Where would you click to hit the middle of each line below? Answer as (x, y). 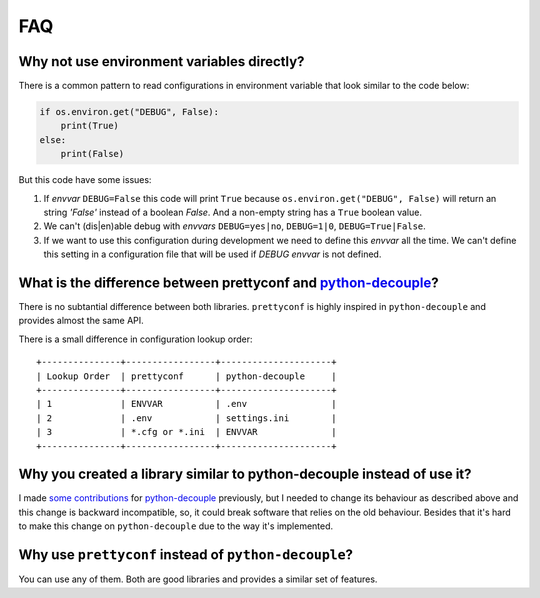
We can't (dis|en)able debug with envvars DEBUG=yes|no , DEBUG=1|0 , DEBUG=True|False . (235, 226)
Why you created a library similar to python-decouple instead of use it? (245, 474)
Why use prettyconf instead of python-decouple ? (186, 555)
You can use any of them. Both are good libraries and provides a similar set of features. (198, 579)
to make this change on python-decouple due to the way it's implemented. (176, 526)
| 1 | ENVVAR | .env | (186, 404)
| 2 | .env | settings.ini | (186, 418)
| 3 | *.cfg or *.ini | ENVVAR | (186, 432)
